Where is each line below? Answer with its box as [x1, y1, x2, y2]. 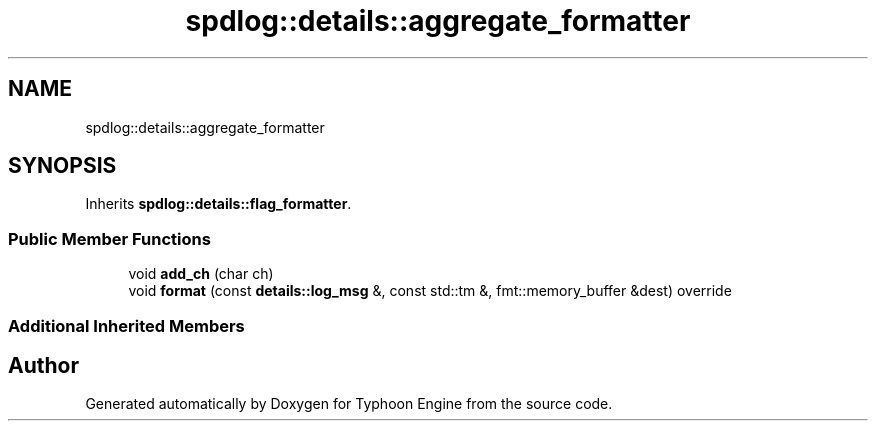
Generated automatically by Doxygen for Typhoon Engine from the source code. [85, 395, 613, 413]
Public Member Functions [8, 228, 211, 249]
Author [8, 352, 79, 378]
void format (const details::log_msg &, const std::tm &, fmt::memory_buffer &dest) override [128, 282, 732, 300]
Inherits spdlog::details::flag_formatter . [85, 195, 352, 213]
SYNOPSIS [8, 153, 117, 179]
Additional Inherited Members [8, 315, 245, 336]
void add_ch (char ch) [128, 265, 274, 283]
